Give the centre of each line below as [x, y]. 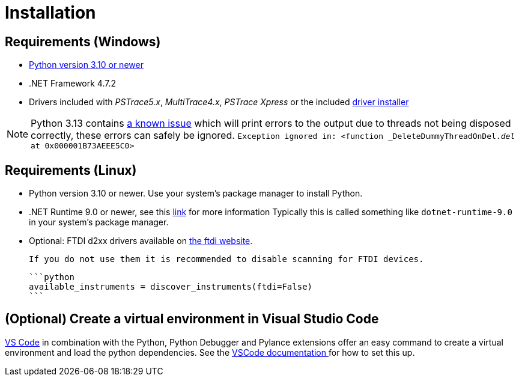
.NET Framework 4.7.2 [72, 84]
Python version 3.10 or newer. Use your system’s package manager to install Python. [196, 194]
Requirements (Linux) [71, 170]
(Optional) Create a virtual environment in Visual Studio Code [192, 319]
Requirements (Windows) [83, 41]
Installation [50, 13]
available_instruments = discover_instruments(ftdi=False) [171, 287]
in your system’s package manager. [99, 222]
